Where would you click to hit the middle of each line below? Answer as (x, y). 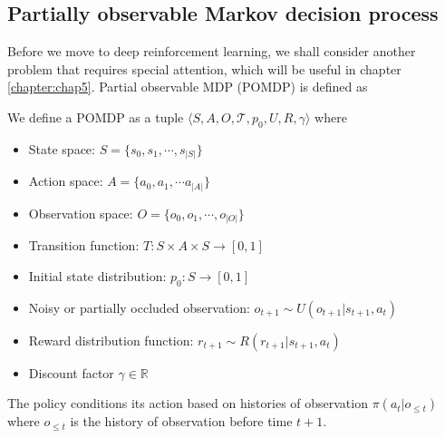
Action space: (66, 181)
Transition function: (84, 245)
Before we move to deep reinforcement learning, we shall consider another (212, 51)
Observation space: (81, 213)
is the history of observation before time (181, 421)
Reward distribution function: (111, 340)
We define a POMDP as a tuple (96, 117)
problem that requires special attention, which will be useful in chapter (204, 68)
